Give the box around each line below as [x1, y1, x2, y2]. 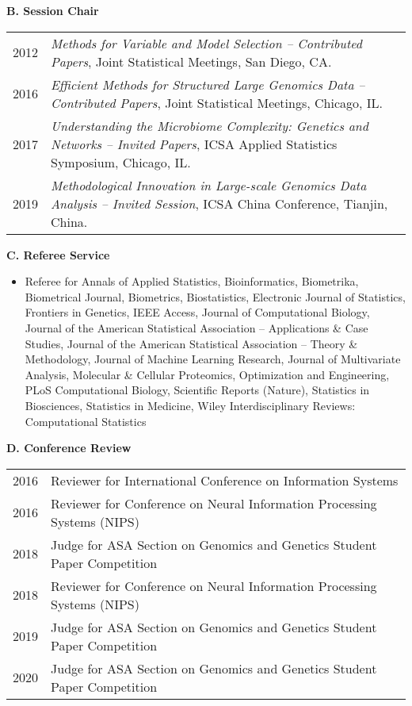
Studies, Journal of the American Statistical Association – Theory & [25, 335, 358, 351]
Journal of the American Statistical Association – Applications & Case [25, 319, 368, 336]
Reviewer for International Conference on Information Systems [51, 470, 399, 489]
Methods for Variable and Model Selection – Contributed [51, 33, 362, 52]
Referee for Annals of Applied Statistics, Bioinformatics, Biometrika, [25, 273, 359, 290]
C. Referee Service [6, 246, 110, 263]
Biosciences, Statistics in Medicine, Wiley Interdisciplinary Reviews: [25, 397, 356, 413]
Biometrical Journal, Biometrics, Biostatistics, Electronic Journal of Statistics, [25, 288, 406, 305]
